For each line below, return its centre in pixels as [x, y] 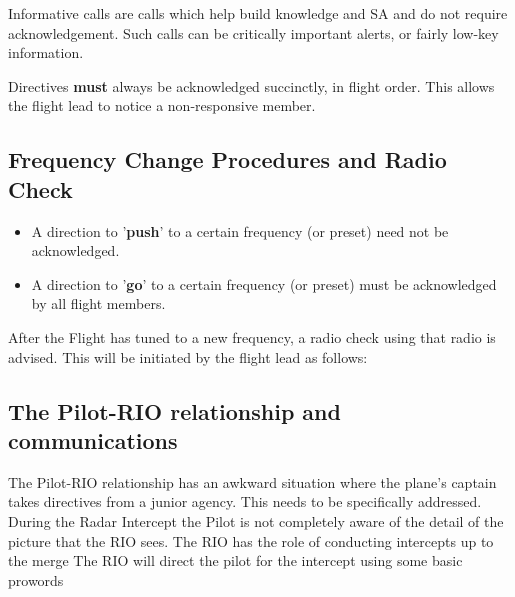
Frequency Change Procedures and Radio [227, 159]
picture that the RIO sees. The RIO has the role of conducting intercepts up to [251, 540]
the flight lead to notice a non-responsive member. [162, 105]
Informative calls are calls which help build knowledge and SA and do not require [258, 13]
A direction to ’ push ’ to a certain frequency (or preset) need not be [240, 230]
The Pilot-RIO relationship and [174, 410]
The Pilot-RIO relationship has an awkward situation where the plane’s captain [252, 481]
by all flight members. [98, 303]
